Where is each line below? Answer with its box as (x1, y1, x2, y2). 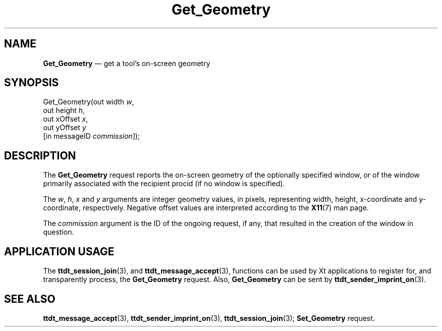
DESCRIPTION (4, 149, 76, 162)
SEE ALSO (4, 292, 56, 305)
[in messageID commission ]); (43, 132, 140, 141)
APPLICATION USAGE (4, 245, 115, 258)
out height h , (43, 106, 85, 115)
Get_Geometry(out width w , (43, 97, 134, 106)
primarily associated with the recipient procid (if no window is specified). (43, 179, 285, 188)
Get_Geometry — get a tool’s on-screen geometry (43, 59, 210, 68)
